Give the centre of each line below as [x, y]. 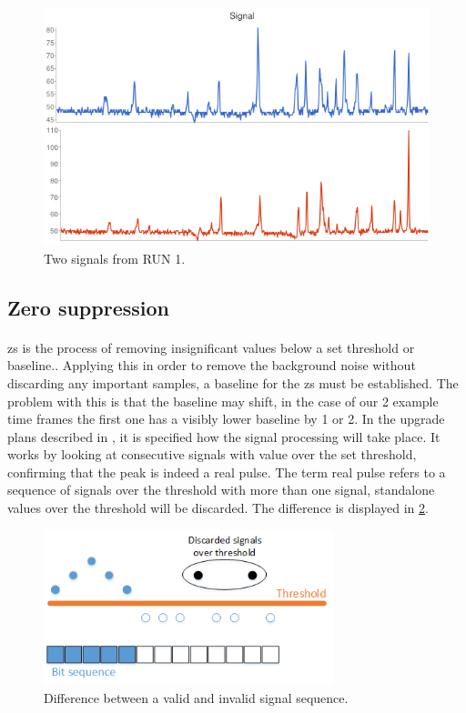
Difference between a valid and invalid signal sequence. [196, 698]
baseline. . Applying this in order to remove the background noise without [212, 365]
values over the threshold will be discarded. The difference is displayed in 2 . [218, 508]
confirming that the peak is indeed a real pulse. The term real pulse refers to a [227, 472]
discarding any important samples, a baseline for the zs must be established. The [233, 382]
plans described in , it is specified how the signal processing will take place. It [224, 436]
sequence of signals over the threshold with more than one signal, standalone [221, 490]
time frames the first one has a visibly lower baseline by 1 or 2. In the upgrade [226, 419]
